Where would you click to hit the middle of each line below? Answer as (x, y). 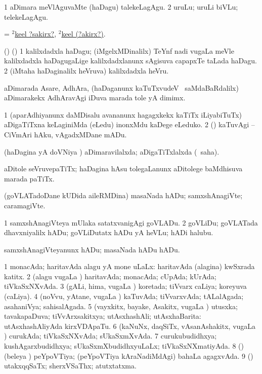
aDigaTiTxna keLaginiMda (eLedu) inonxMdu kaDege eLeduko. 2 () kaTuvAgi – (129, 124)
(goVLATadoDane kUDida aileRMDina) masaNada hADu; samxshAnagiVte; (123, 195)
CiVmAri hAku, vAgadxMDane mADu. (65, 134)
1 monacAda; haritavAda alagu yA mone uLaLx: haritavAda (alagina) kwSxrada (129, 266)
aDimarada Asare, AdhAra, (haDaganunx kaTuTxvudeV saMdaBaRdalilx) (121, 87)
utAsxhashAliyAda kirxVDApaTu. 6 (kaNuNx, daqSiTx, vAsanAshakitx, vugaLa (130, 326)
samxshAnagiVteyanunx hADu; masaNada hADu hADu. (92, 249)
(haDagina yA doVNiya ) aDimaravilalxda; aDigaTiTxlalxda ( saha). (112, 151)
